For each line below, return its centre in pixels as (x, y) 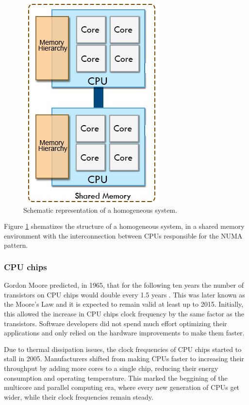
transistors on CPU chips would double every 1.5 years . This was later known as (124, 294)
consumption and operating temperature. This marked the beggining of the (116, 377)
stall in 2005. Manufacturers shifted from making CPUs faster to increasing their (124, 359)
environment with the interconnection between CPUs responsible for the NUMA (123, 235)
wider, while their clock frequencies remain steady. (79, 396)
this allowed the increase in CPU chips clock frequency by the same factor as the (124, 313)
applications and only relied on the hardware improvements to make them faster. (124, 333)
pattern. (16, 245)
